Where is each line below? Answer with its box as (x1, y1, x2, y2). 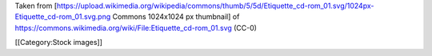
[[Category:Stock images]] (14, 38, 103, 47)
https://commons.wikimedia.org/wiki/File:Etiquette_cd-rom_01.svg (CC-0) (14, 23, 258, 32)
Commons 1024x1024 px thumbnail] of (112, 12, 240, 21)
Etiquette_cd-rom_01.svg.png (14, 12, 111, 21)
